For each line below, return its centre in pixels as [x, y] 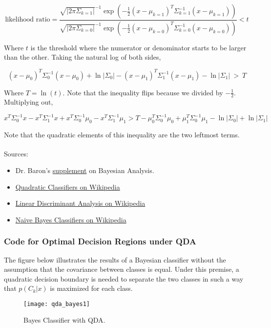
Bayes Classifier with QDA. [64, 319]
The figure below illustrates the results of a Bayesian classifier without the [115, 259]
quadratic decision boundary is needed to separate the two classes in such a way [124, 278]
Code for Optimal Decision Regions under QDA [100, 241]
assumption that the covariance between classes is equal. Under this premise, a [122, 269]
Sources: [16, 154]
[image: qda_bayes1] [57, 304]
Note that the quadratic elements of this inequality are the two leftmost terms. [122, 135]
